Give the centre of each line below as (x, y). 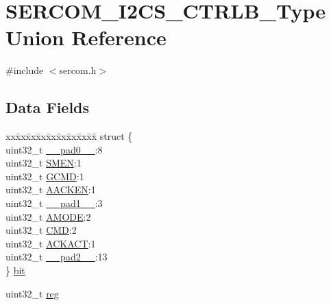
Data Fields (48, 107)
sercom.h (78, 70)
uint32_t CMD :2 (41, 230)
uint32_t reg (32, 293)
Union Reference (86, 37)
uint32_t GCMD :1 (45, 176)
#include (25, 70)
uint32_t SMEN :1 (44, 163)
